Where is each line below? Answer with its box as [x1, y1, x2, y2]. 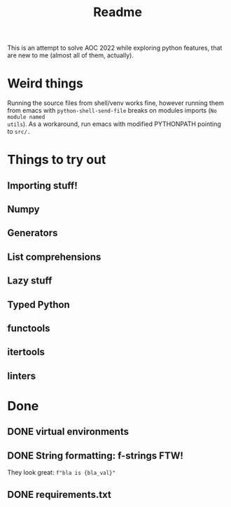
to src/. [7, 127, 31, 136]
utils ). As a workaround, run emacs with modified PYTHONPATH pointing [7, 120, 222, 128]
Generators [7, 227, 58, 239]
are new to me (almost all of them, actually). [7, 51, 134, 60]
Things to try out [7, 152, 106, 168]
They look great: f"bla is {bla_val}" [7, 468, 116, 477]
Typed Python [7, 298, 70, 310]
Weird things [7, 76, 84, 92]
